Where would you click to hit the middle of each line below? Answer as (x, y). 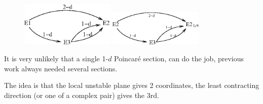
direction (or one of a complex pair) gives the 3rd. (82, 95)
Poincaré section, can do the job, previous (179, 58)
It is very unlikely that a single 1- (56, 58)
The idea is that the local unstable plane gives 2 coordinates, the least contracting (132, 85)
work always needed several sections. (61, 68)
